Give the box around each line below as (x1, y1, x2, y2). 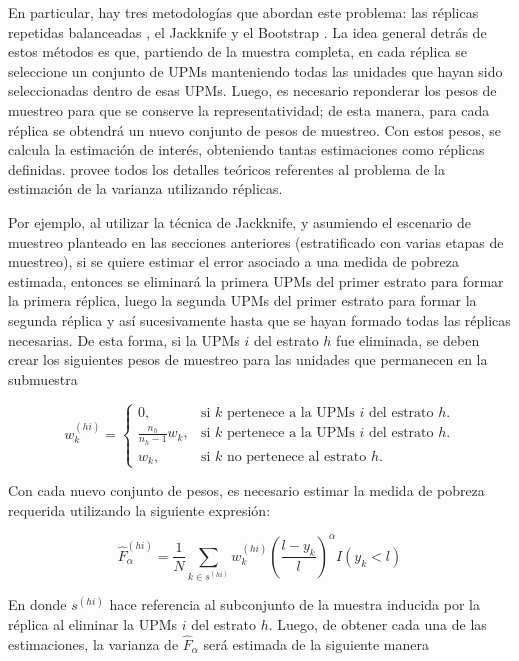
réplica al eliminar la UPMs (8, 613, 178, 634)
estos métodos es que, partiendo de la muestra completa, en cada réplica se (8, 41, 468, 62)
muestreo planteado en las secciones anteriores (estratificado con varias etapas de (8, 231, 504, 252)
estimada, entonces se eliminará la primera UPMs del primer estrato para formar (8, 270, 504, 291)
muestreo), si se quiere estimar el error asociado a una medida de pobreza (8, 251, 459, 272)
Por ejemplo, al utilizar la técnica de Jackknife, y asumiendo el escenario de (8, 211, 472, 232)
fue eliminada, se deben (336, 329, 480, 350)
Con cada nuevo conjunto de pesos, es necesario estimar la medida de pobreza (8, 480, 485, 501)
